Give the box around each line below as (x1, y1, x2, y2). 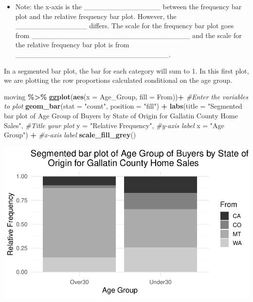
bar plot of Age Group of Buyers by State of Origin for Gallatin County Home (4, 110, 238, 120)
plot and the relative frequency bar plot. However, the (15, 11, 177, 21)
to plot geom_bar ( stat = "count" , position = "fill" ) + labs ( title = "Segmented (4, 101, 242, 111)
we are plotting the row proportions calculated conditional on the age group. (4, 75, 232, 85)
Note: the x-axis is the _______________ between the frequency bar (15, 1, 242, 11)
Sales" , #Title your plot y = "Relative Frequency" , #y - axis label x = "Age (4, 120, 224, 130)
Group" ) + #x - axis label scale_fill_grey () (4, 130, 136, 140)
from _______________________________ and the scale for (15, 30, 242, 40)
